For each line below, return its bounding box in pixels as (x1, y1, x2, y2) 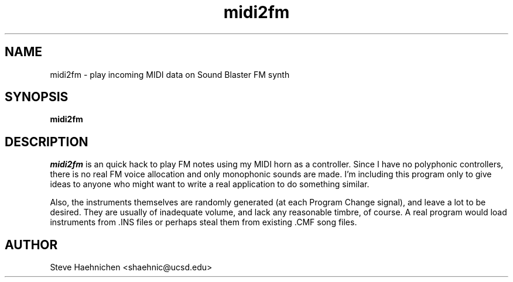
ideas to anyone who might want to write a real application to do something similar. (50, 179, 370, 190)
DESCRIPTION (5, 134, 88, 149)
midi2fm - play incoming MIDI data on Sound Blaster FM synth (50, 69, 290, 80)
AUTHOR (5, 237, 58, 252)
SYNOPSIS (5, 90, 69, 105)
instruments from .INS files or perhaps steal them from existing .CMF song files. (50, 217, 357, 228)
